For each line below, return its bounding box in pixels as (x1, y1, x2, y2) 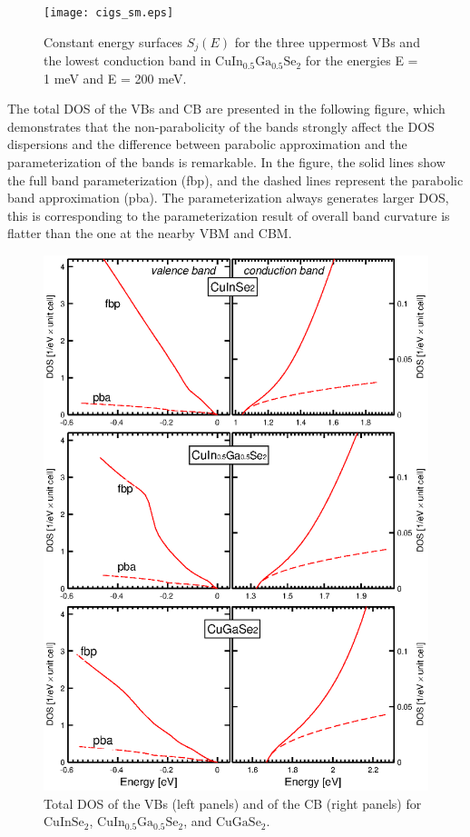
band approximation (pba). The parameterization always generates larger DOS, (7, 188, 449, 207)
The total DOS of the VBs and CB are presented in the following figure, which (7, 99, 446, 118)
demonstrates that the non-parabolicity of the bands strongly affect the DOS (7, 116, 435, 135)
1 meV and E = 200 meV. (44, 68, 187, 87)
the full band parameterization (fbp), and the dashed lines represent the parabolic (7, 170, 464, 189)
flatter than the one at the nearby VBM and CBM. (7, 224, 292, 243)
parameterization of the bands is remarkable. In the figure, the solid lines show (7, 153, 446, 172)
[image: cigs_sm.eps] (44, 6, 174, 19)
